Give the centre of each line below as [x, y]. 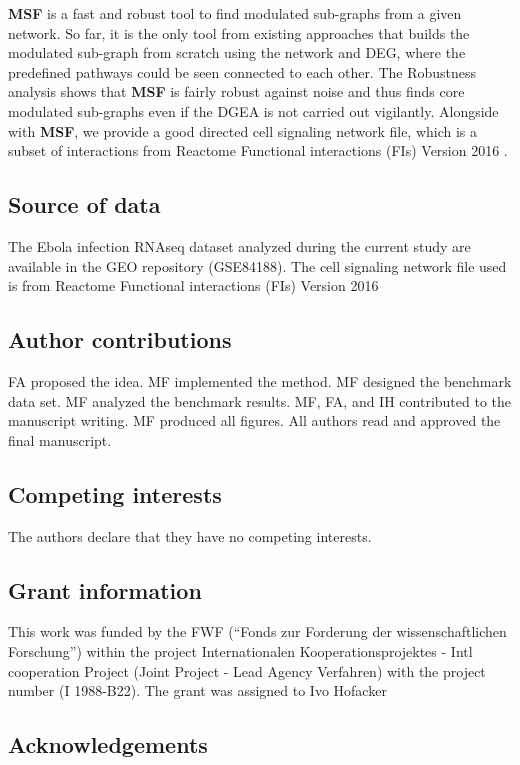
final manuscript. [60, 439]
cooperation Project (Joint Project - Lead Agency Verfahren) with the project [247, 670]
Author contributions [120, 339]
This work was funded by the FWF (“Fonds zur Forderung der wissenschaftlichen [257, 631]
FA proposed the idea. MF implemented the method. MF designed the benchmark [260, 380]
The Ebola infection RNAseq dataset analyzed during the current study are [239, 245]
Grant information [105, 589]
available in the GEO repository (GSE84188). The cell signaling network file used [257, 265]
